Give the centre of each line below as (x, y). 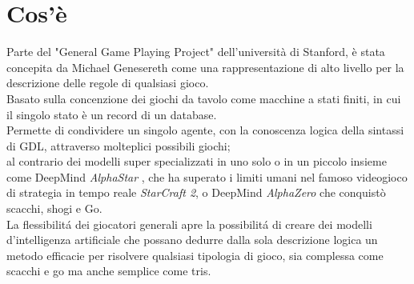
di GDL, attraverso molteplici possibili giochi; (119, 145)
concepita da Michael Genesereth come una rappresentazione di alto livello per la (205, 67)
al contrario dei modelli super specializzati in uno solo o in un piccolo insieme (197, 161)
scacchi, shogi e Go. (54, 208)
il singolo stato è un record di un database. (112, 114)
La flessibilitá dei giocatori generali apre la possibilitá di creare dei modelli (189, 224)
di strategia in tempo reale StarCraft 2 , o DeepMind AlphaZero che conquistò (196, 192)
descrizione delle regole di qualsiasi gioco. (108, 83)
